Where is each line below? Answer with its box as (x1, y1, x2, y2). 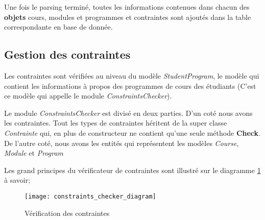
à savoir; (4, 175, 31, 185)
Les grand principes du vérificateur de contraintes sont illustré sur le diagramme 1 (4, 164, 261, 175)
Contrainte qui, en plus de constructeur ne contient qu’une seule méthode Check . (4, 127, 260, 138)
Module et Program (4, 148, 64, 158)
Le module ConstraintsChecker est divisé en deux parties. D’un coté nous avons (4, 107, 253, 118)
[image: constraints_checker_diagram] (25, 192, 156, 200)
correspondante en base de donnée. (4, 21, 113, 32)
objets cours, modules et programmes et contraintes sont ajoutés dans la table (4, 11, 251, 22)
